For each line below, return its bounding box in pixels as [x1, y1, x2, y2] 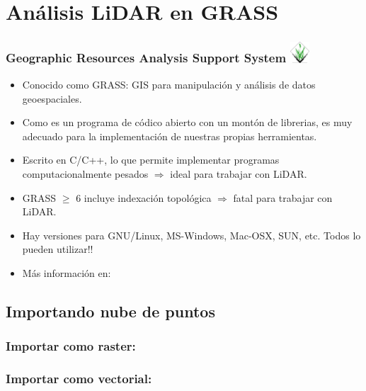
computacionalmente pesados [22, 166, 149, 181]
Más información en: [22, 265, 111, 280]
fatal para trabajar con [233, 190, 333, 205]
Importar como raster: [6, 337, 136, 355]
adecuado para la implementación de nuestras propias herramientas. [22, 128, 317, 143]
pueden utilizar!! [22, 242, 93, 256]
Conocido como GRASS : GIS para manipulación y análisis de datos [22, 77, 316, 92]
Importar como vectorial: [6, 370, 152, 387]
